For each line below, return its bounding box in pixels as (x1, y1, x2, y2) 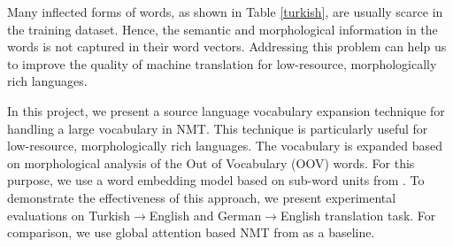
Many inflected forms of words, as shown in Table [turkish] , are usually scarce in (7, 3, 443, 20)
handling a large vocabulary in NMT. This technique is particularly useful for (7, 119, 428, 137)
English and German (149, 205, 262, 224)
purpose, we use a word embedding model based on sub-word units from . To (7, 171, 425, 189)
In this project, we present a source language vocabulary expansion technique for (7, 101, 445, 120)
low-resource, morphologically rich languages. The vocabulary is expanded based (7, 136, 443, 155)
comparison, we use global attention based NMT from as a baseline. (7, 223, 375, 242)
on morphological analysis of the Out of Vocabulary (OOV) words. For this (7, 153, 415, 172)
